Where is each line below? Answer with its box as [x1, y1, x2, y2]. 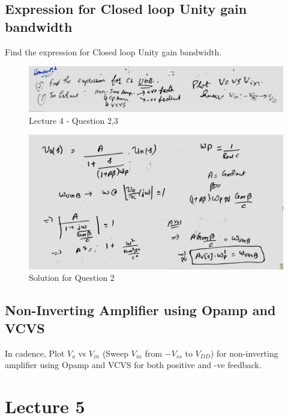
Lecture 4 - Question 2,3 [29, 114, 118, 126]
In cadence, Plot [5, 346, 65, 359]
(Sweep [102, 346, 129, 359]
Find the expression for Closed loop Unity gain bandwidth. [5, 45, 222, 58]
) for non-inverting [210, 346, 278, 359]
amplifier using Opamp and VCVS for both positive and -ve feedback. [5, 358, 262, 371]
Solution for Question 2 [29, 271, 115, 284]
